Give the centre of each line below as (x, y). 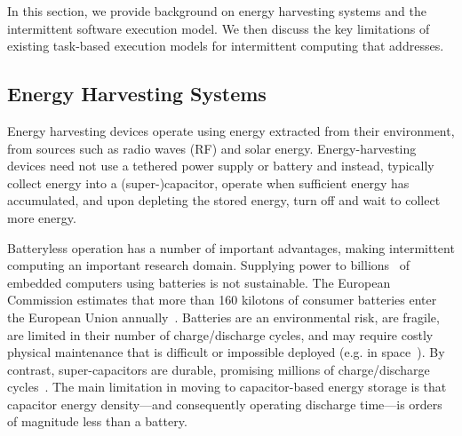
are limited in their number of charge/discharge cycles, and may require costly (220, 334)
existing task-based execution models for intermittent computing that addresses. (226, 46)
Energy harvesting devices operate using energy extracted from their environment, (231, 130)
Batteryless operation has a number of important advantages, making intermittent (231, 247)
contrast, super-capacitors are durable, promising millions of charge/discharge (219, 369)
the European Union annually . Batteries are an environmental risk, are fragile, (223, 317)
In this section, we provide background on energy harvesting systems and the (217, 11)
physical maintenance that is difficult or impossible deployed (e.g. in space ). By (226, 352)
